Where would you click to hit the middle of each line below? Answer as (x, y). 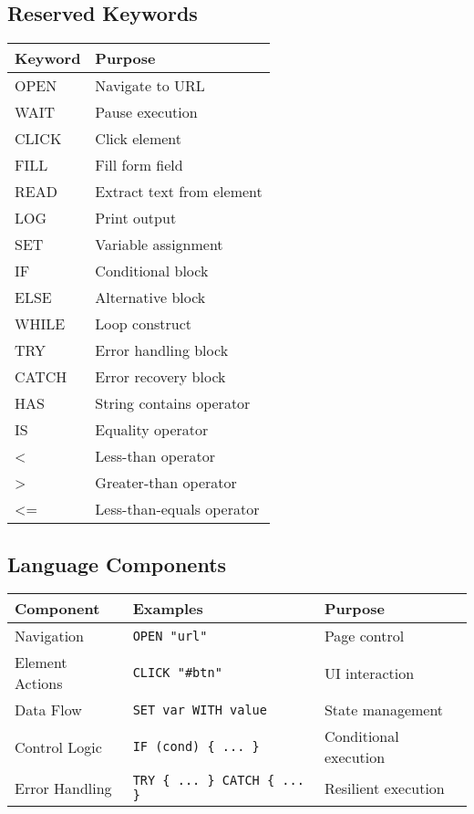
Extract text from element (179, 192)
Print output (136, 218)
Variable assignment (159, 245)
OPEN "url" (170, 636)
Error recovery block (160, 377)
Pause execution (146, 112)
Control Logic (58, 746)
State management (384, 710)
